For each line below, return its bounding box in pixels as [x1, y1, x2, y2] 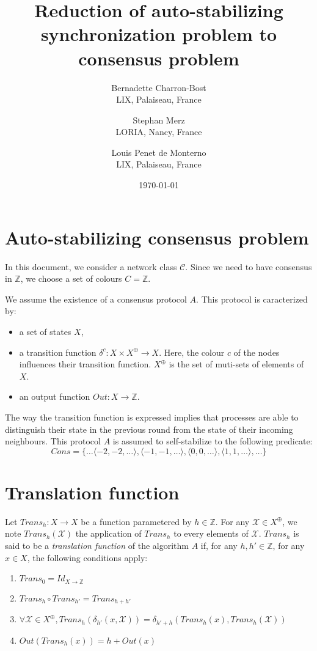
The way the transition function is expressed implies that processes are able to [5, 410, 299, 423]
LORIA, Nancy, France [115, 125, 202, 138]
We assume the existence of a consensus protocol [5, 292, 187, 305]
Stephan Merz [133, 113, 185, 126]
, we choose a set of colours [20, 272, 122, 285]
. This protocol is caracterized [196, 292, 308, 305]
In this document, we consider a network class [5, 260, 177, 273]
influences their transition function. [19, 358, 151, 370]
